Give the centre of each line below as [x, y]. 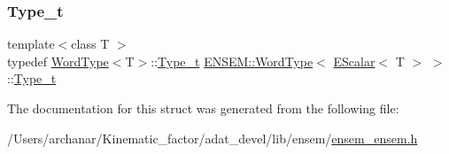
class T [90, 44]
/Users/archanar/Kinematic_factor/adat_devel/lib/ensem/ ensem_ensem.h [213, 138]
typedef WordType [58, 61]
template [31, 44]
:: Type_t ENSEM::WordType [232, 61]
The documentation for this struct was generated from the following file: [203, 108]
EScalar [354, 61]
